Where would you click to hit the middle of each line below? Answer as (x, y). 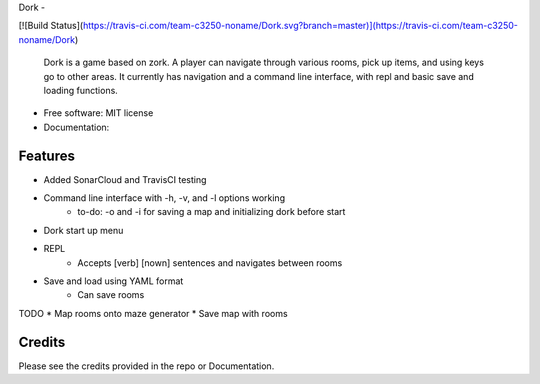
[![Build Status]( (51, 26)
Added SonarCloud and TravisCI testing (125, 179)
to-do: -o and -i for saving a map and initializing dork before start (211, 212)
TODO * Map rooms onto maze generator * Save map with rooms (153, 313)
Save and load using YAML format (113, 281)
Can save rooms (111, 295)
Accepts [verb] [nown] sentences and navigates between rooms (210, 262)
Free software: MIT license (98, 113)
